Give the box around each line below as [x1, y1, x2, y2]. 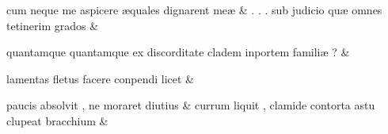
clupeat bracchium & [6, 112, 108, 128]
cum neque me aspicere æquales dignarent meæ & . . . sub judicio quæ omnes [6, 2, 382, 17]
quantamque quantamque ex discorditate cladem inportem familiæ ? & [6, 44, 350, 60]
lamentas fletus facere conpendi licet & [6, 70, 195, 86]
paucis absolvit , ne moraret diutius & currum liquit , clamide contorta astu [6, 97, 375, 113]
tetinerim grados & [6, 17, 99, 33]
